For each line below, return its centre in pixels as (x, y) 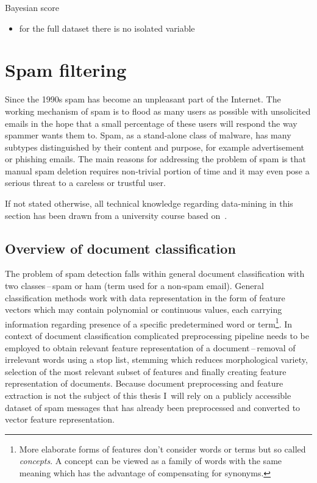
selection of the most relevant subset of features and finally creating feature (146, 371)
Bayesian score (32, 7)
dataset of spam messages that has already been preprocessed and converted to (153, 407)
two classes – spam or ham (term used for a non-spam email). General (134, 286)
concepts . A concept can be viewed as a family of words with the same (151, 461)
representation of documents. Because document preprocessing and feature (144, 383)
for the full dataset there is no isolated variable (107, 28)
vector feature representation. (60, 419)
